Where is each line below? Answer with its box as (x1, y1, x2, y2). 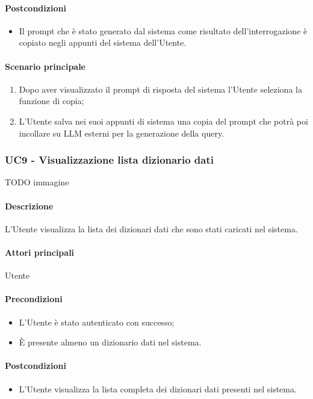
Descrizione (5, 199, 54, 212)
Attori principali (5, 246, 75, 258)
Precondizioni (5, 292, 63, 305)
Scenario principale (5, 60, 85, 72)
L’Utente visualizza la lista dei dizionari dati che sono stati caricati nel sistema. (5, 222, 298, 235)
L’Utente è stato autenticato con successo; (19, 315, 175, 328)
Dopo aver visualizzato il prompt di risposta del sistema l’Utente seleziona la (19, 82, 302, 95)
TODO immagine (5, 176, 69, 188)
